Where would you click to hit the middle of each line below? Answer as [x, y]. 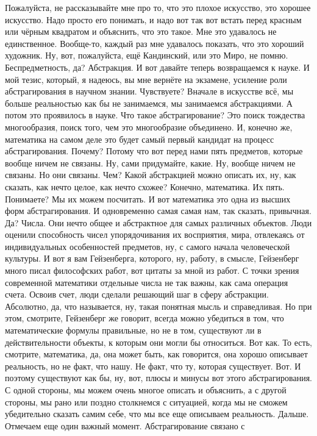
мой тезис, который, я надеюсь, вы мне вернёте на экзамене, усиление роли [146, 79]
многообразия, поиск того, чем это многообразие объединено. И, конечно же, [149, 127]
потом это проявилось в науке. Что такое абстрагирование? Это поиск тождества [155, 115]
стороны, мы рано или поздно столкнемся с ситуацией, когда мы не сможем [146, 402]
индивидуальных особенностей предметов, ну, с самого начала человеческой [148, 246]
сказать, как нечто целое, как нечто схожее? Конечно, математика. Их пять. [145, 186]
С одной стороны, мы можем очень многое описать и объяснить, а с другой [146, 390]
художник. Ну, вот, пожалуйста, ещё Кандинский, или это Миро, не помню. [147, 55]
